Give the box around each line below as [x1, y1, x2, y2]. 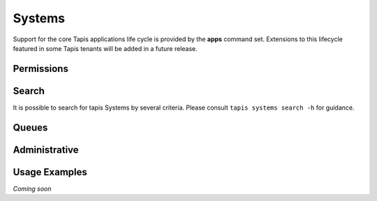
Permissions [13, 63, 69, 75]
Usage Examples [13, 166, 87, 178]
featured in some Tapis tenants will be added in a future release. [13, 44, 198, 52]
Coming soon [13, 184, 52, 193]
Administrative [13, 144, 80, 156]
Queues [13, 121, 48, 133]
